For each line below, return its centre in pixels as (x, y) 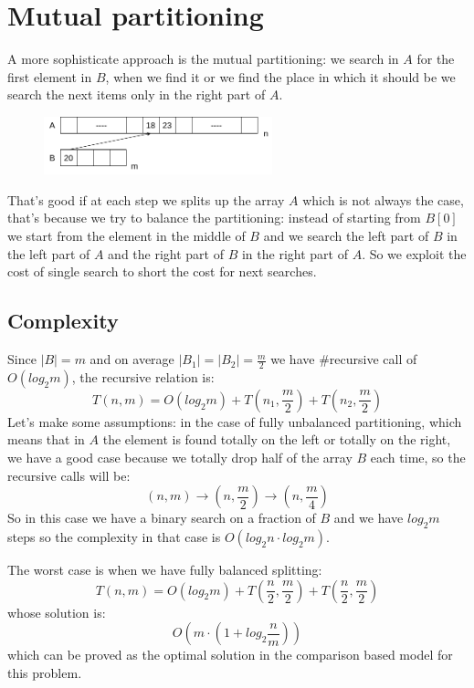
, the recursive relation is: (143, 376)
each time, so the (418, 458)
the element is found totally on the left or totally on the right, (277, 439)
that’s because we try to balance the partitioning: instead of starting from (214, 218)
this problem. (45, 672)
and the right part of (166, 253)
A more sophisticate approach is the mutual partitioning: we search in (203, 59)
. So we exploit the (414, 253)
